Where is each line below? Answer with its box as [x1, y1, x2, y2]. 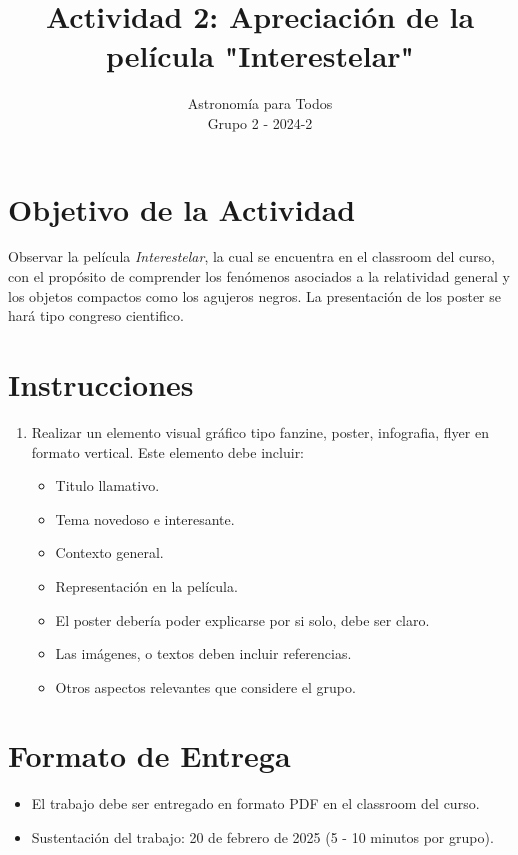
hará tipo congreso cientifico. [8, 305, 184, 326]
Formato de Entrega [8, 735, 291, 776]
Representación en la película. [55, 575, 238, 596]
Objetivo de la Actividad [8, 188, 356, 229]
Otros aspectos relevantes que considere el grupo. [55, 676, 356, 697]
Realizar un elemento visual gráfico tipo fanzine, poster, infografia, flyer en [31, 421, 489, 442]
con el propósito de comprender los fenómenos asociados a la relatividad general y [8, 266, 510, 287]
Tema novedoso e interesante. [55, 508, 235, 529]
